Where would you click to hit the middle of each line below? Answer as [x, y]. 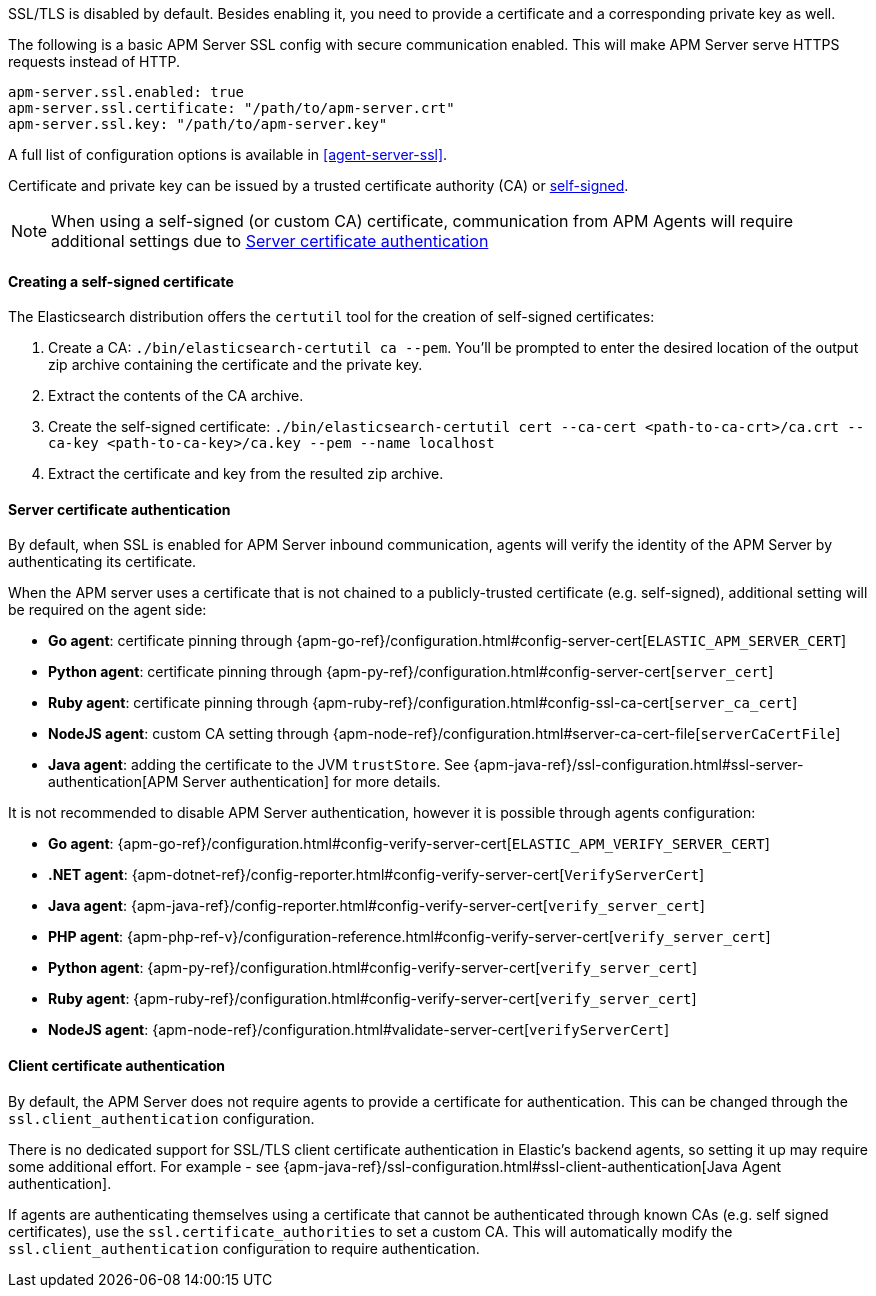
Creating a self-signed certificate [121, 281]
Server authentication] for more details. [311, 782]
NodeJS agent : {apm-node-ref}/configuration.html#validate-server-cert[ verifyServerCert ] [359, 1030]
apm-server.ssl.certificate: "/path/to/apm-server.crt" [231, 108]
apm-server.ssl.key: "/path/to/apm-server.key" [198, 124]
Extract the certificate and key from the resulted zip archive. [246, 474]
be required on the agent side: [107, 610]
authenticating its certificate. [102, 562]
